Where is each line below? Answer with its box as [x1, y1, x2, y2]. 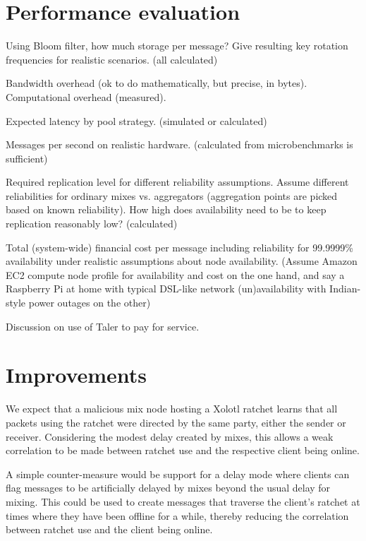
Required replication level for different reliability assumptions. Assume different [6, 174, 349, 189]
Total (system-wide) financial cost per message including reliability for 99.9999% [6, 239, 353, 254]
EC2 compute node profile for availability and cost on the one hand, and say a [6, 267, 345, 282]
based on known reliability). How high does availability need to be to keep [6, 202, 327, 217]
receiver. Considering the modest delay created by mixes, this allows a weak [6, 429, 334, 444]
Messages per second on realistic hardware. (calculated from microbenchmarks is [6, 137, 353, 152]
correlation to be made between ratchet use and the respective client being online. [6, 443, 360, 458]
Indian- [329, 281, 361, 296]
